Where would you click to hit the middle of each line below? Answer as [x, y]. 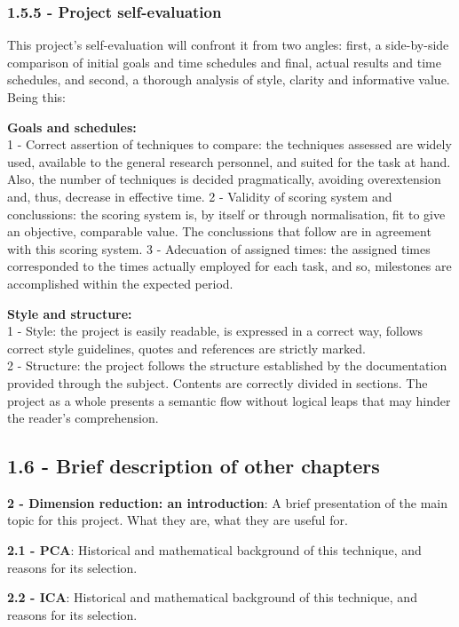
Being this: [36, 97]
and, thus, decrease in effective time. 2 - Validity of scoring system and [200, 196]
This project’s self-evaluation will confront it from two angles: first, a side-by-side [228, 45]
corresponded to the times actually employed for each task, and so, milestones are [229, 266]
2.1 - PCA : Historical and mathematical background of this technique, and [214, 550]
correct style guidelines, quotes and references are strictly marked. [186, 348]
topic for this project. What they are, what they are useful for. [178, 520]
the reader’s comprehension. [83, 418]
